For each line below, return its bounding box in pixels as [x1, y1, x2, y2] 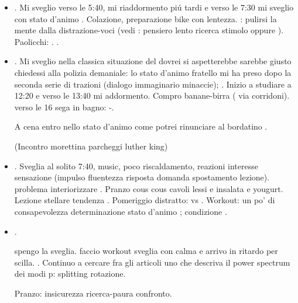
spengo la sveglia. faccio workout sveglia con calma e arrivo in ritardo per [14, 245, 278, 257]
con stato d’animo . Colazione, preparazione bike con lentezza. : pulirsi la [14, 12, 277, 25]
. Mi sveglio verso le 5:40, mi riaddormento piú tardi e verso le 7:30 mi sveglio [14, 1, 294, 13]
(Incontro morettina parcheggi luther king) [14, 140, 168, 152]
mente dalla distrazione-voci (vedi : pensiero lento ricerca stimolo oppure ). [14, 24, 284, 36]
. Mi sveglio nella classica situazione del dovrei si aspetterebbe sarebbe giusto [14, 55, 292, 67]
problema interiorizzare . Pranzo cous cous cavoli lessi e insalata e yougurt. [14, 182, 283, 194]
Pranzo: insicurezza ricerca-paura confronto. [14, 287, 172, 299]
